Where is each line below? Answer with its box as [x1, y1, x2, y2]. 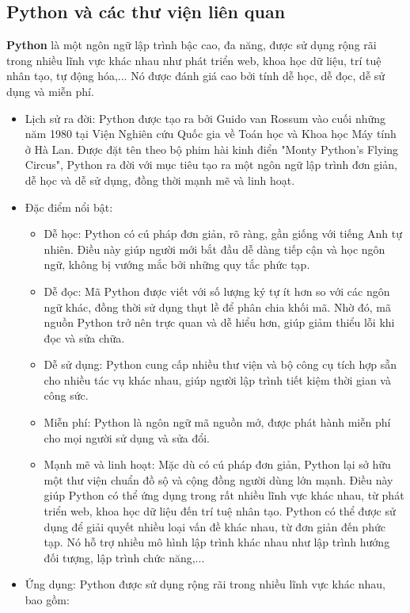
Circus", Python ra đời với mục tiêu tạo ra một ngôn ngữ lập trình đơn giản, [25, 156, 397, 173]
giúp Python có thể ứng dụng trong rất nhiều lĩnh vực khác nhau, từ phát [44, 487, 404, 504]
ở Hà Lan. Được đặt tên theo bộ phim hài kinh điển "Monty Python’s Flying [25, 140, 399, 157]
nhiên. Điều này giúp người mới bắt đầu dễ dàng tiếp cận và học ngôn [44, 240, 385, 257]
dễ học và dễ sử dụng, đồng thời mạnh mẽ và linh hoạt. [25, 171, 295, 188]
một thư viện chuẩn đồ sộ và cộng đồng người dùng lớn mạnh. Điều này [44, 471, 393, 488]
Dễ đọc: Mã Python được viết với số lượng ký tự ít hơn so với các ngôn [44, 282, 390, 299]
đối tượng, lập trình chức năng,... [44, 549, 205, 565]
